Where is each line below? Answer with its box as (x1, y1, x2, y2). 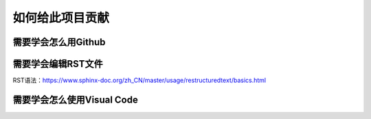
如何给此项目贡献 (12, 10, 110, 25)
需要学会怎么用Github (12, 36, 106, 48)
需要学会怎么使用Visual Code (12, 94, 139, 105)
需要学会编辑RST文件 (12, 58, 103, 70)
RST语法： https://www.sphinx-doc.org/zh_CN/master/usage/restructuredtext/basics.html (12, 76, 267, 85)
